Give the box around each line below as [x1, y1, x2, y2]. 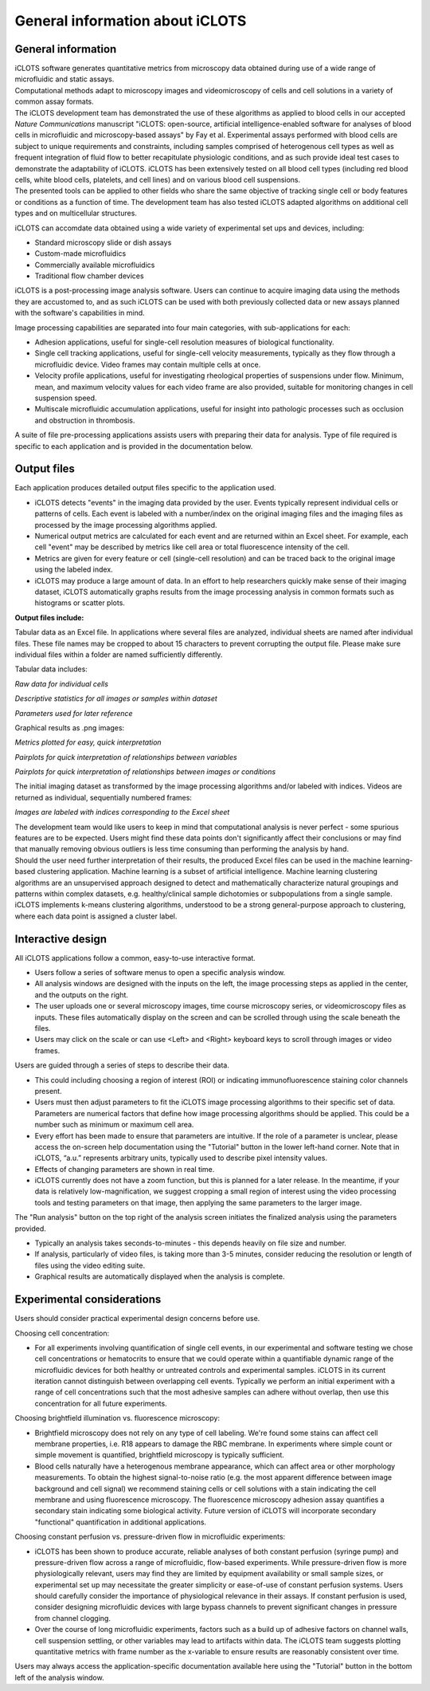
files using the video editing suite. [34, 1260, 146, 1270]
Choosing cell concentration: [14, 1328, 110, 1338]
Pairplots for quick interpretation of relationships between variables [14, 752, 238, 761]
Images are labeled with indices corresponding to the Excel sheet [14, 808, 230, 817]
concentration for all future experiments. [34, 1398, 167, 1408]
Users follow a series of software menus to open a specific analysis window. [34, 968, 286, 977]
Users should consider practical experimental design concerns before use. [14, 1314, 260, 1323]
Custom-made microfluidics [34, 249, 127, 258]
